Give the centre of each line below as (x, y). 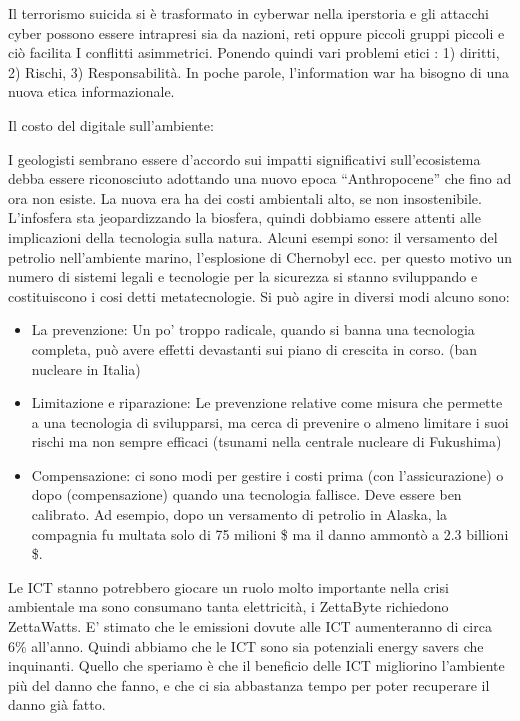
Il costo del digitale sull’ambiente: (111, 124)
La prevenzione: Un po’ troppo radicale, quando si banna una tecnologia (253, 329)
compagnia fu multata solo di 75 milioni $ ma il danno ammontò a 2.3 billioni (270, 533)
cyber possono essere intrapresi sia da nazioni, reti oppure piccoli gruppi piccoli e (256, 32)
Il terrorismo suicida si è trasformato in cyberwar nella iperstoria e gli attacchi (248, 13)
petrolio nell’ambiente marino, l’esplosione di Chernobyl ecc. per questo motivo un (260, 256)
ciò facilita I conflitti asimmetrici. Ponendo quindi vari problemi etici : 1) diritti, (254, 52)
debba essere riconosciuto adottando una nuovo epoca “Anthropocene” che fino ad (260, 178)
